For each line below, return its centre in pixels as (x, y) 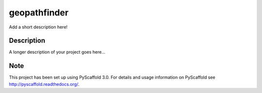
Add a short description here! (38, 27)
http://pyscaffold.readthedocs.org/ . (44, 84)
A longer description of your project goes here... (57, 52)
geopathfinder (39, 13)
